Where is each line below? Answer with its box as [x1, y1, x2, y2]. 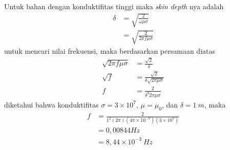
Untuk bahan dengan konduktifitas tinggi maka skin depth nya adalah [4, 1, 224, 11]
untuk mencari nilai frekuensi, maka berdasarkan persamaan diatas [4, 45, 215, 56]
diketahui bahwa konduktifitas [4, 99, 99, 110]
